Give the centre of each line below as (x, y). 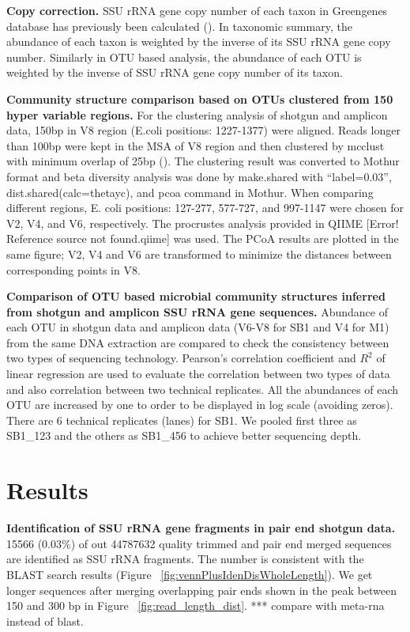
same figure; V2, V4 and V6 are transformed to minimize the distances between (199, 254)
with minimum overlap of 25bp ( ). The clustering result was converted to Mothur (203, 161)
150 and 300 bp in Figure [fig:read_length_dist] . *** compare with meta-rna (196, 606)
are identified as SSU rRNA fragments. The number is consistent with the (185, 559)
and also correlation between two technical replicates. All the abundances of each (203, 389)
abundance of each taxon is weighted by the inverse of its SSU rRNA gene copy (199, 42)
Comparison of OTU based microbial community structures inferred (196, 296)
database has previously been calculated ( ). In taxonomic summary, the (179, 26)
